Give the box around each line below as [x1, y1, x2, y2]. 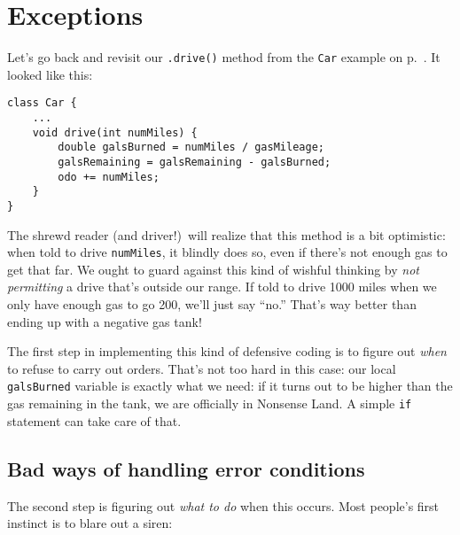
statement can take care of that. [7, 411, 182, 430]
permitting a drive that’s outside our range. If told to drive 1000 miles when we [7, 277, 437, 296]
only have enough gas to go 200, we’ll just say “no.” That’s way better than [7, 295, 417, 314]
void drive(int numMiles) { [32, 126, 198, 139]
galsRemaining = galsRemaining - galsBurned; [58, 156, 331, 168]
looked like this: [7, 65, 93, 83]
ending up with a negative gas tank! [7, 312, 202, 330]
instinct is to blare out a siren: [7, 514, 173, 532]
